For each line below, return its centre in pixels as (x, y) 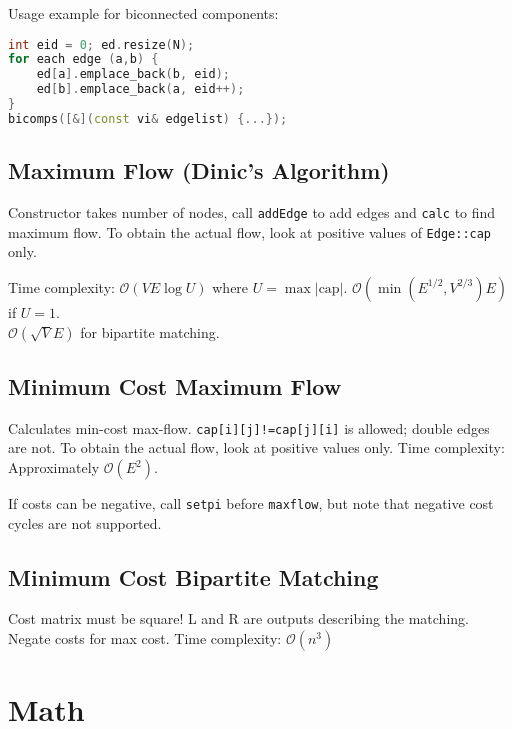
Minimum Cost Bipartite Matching (193, 576)
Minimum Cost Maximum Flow (175, 385)
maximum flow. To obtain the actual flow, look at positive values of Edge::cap (250, 231)
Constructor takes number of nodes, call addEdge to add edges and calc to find (252, 212)
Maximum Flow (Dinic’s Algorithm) (199, 170)
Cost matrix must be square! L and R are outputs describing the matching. (238, 618)
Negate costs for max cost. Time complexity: (145, 638)
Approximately (54, 467)
